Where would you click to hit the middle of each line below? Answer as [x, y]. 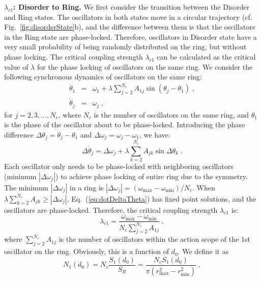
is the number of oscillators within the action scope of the [149, 239]
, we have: [155, 134]
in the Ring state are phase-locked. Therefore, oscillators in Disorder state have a [130, 36]
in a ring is [87, 187]
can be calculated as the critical [206, 56]
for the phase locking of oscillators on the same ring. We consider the [145, 66]
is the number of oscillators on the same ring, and [171, 114]
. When [204, 187]
